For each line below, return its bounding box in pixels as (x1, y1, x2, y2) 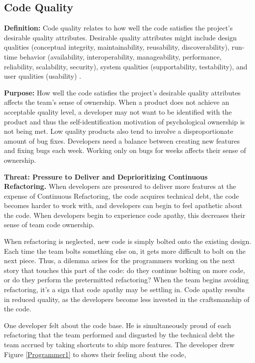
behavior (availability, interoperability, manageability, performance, (19, 51, 222, 61)
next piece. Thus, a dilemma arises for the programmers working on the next (4, 255, 235, 266)
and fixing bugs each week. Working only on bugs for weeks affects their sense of (4, 145, 246, 155)
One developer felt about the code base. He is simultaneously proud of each (4, 320, 231, 330)
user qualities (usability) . (4, 71, 82, 81)
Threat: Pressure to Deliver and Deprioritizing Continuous (4, 171, 208, 181)
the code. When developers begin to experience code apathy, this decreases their (4, 210, 246, 220)
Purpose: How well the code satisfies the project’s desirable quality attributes (4, 87, 241, 97)
